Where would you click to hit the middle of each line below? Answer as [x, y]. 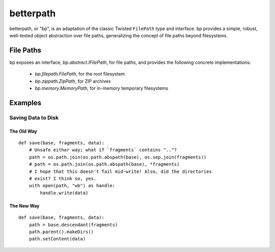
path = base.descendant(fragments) [73, 225]
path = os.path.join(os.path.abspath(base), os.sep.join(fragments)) [118, 157]
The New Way [24, 206]
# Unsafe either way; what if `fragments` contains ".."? [103, 150]
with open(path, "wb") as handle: [72, 186]
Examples [25, 103]
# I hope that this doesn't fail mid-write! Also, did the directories [120, 171]
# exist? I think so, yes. [63, 178]
